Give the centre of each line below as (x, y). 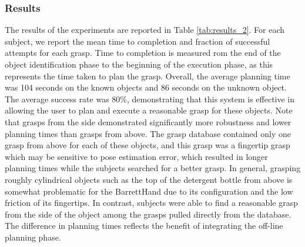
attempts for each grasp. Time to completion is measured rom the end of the (143, 53)
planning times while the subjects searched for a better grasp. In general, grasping (153, 168)
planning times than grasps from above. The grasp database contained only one (148, 133)
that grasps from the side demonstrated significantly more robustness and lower (148, 121)
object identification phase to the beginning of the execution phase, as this (139, 64)
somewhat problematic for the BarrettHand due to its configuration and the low (149, 191)
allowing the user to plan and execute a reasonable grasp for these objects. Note (149, 110)
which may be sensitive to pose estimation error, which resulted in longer (136, 156)
